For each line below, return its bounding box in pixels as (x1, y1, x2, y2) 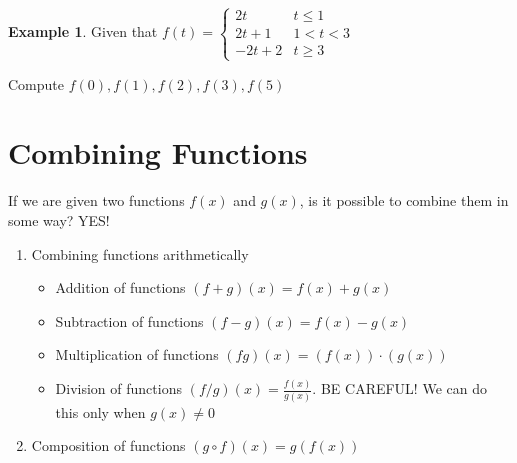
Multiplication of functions (55, 344, 219, 365)
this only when (55, 401, 146, 422)
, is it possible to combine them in (299, 190, 509, 211)
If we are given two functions (8, 190, 185, 211)
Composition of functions (31, 435, 186, 456)
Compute (8, 73, 64, 94)
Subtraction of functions (55, 310, 204, 331)
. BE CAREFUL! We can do (312, 378, 487, 399)
